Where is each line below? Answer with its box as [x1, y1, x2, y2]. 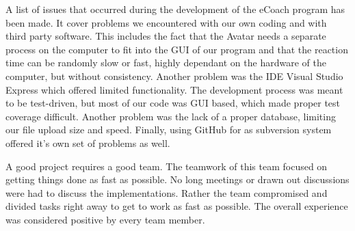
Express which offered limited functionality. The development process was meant [5, 82, 343, 96]
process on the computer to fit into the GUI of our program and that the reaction [5, 42, 348, 56]
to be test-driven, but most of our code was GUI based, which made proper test [5, 96, 341, 110]
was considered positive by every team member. [5, 212, 205, 226]
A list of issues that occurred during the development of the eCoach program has [5, 2, 345, 16]
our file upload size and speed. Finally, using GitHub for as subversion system [5, 122, 332, 137]
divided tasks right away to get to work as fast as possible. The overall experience [5, 199, 348, 213]
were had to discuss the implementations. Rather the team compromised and [5, 185, 328, 200]
